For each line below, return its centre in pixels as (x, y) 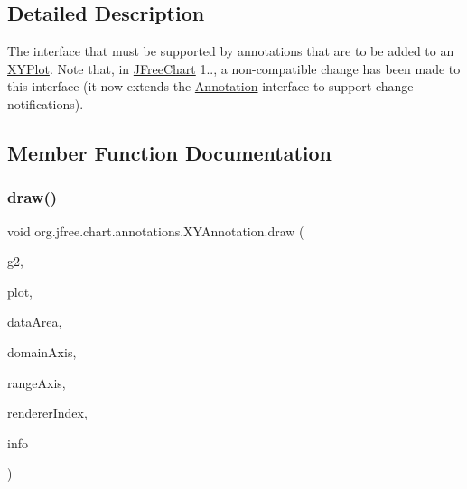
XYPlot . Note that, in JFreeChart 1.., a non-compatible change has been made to (234, 68)
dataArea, (35, 322)
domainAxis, (42, 351)
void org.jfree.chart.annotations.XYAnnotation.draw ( (156, 231)
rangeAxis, (37, 382)
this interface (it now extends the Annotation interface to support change (210, 86)
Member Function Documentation (170, 152)
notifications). (46, 103)
